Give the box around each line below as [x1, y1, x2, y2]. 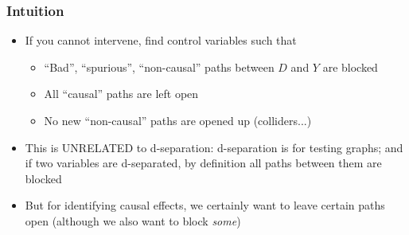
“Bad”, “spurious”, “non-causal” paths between [44, 58, 275, 75]
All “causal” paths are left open [44, 85, 199, 102]
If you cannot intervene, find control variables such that [25, 32, 297, 49]
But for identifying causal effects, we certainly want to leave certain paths [25, 197, 385, 213]
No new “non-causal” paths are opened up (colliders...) [44, 112, 312, 128]
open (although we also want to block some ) [25, 212, 241, 229]
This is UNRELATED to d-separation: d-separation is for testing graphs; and [25, 139, 403, 155]
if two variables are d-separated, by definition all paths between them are [25, 155, 382, 171]
